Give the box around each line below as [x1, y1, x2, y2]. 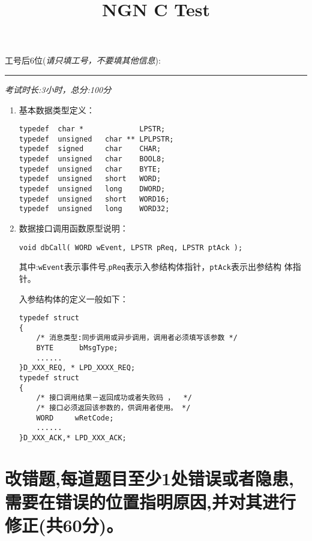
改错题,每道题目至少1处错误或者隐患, [5, 465, 294, 490]
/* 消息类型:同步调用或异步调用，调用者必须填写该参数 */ [36, 333, 238, 342]
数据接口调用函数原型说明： [19, 222, 128, 235]
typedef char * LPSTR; [19, 125, 166, 134]
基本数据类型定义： [19, 103, 95, 116]
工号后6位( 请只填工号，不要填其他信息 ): [5, 54, 161, 67]
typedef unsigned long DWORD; [19, 185, 166, 194]
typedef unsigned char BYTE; [19, 164, 161, 173]
